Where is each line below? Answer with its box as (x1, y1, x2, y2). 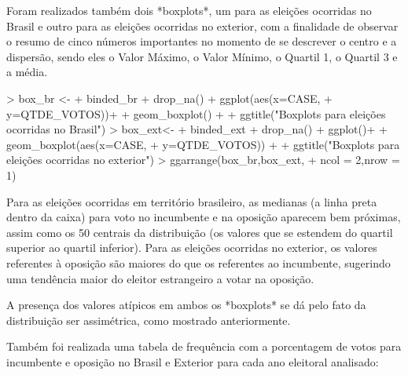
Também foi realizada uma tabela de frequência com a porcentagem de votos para (6, 338, 402, 355)
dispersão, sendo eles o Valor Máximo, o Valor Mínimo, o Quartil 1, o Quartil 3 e (6, 48, 398, 64)
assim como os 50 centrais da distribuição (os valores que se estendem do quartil (6, 224, 393, 240)
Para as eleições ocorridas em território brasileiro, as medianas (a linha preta (6, 193, 377, 209)
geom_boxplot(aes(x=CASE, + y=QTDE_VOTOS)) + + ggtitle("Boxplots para (6, 136, 400, 152)
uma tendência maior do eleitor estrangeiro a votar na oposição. (6, 270, 314, 286)
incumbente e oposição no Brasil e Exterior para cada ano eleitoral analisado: (6, 353, 379, 370)
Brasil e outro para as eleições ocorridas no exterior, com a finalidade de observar (6, 17, 399, 34)
